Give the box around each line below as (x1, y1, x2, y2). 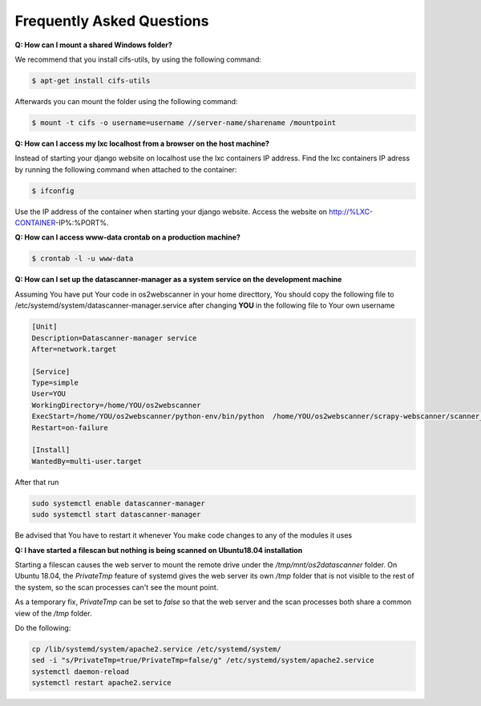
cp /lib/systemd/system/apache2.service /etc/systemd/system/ (31, 644, 281, 653)
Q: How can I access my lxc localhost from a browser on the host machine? (14, 139, 270, 148)
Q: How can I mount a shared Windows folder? (14, 40, 172, 50)
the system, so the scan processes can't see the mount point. (14, 582, 219, 592)
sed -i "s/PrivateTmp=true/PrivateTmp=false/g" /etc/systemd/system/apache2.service (31, 656, 374, 665)
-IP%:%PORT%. (55, 218, 109, 228)
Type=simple (31, 378, 79, 388)
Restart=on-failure (31, 423, 108, 432)
